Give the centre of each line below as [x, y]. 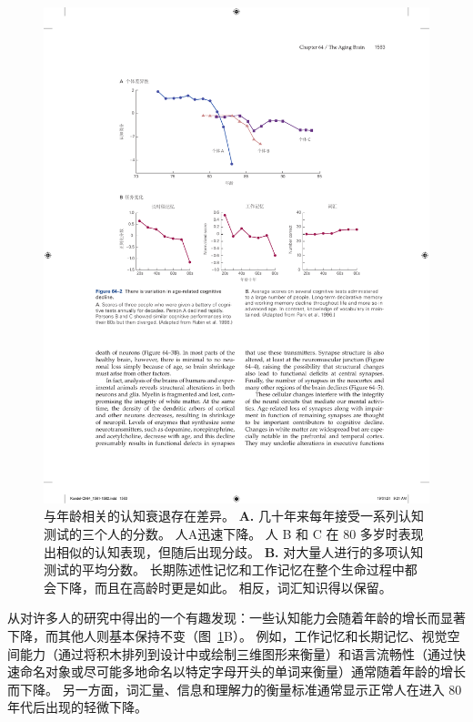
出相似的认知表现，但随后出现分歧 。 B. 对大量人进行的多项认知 [234, 551]
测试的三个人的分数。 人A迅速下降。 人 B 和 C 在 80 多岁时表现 [234, 533]
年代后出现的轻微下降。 [77, 707]
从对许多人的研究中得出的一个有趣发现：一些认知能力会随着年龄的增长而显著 [236, 618]
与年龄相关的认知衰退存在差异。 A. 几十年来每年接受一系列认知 [234, 516]
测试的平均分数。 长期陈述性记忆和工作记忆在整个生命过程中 [224, 569]
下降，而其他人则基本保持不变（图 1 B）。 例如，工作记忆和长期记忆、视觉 [227, 635]
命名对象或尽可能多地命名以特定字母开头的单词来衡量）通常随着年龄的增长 [242, 671]
